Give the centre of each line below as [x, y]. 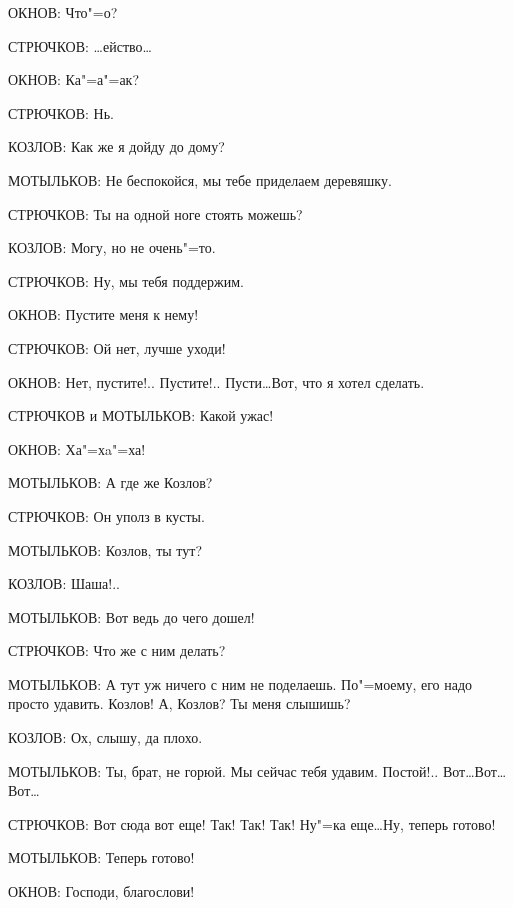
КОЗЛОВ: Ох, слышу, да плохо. [105, 737]
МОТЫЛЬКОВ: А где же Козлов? [110, 482]
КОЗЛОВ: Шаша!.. [64, 583]
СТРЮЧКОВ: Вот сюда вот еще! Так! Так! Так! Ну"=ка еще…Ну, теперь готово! [252, 823]
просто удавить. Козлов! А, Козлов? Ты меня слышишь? [179, 703]
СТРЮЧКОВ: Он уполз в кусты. [106, 515]
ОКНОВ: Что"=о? [63, 12]
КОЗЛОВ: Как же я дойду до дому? [116, 146]
